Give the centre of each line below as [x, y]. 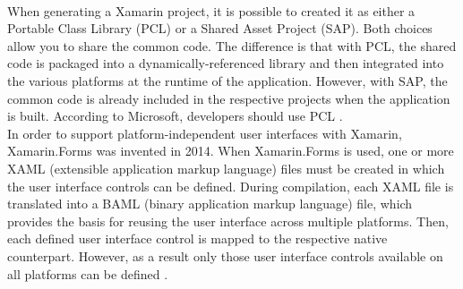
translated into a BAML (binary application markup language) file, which [210, 204]
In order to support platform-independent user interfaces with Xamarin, [205, 133]
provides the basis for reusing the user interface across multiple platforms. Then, [228, 221]
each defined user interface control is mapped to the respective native [197, 238]
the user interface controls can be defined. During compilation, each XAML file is [231, 186]
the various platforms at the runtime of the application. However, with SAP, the [227, 80]
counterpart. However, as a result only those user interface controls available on [225, 255]
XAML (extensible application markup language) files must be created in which [226, 168]
